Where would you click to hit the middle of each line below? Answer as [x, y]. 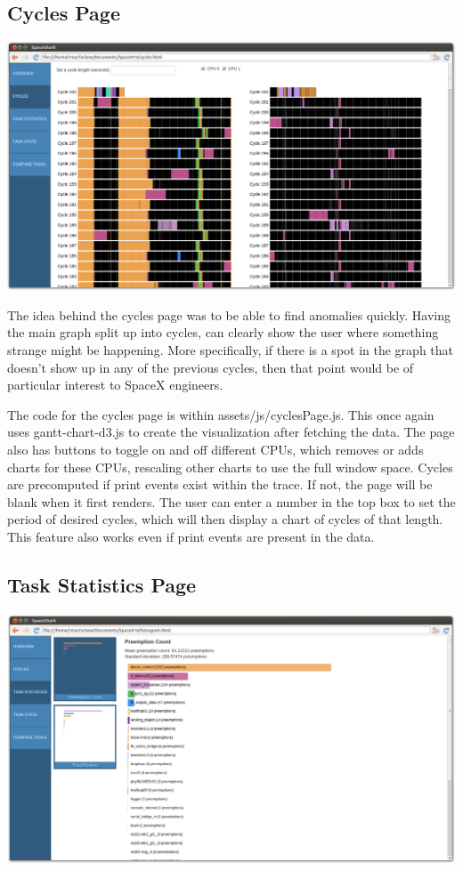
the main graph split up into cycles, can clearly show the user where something [223, 332]
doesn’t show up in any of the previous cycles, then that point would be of [211, 367]
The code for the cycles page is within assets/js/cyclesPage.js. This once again [221, 414]
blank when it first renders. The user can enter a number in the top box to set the [231, 501]
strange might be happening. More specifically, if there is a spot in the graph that [231, 350]
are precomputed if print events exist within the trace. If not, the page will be [220, 484]
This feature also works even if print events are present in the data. [191, 536]
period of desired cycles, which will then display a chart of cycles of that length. [225, 519]
